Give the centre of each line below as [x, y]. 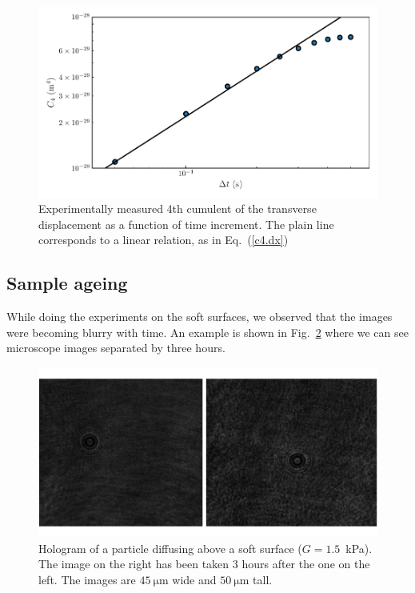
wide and [194, 580]
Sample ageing [67, 283]
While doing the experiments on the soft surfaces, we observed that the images [200, 317]
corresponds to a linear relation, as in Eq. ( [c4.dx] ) [164, 240]
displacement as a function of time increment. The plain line [186, 224]
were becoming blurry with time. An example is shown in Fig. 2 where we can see [207, 332]
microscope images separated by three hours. [116, 348]
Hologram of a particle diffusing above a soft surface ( [170, 548]
